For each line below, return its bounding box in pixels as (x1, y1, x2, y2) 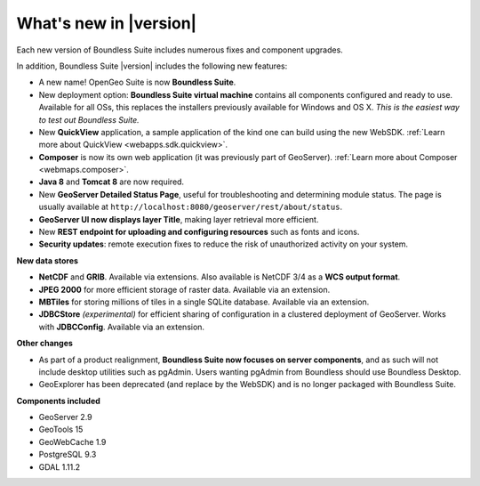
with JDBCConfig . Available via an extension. (38, 321, 204, 332)
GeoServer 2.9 (38, 412, 92, 423)
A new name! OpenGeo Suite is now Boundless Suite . (38, 77, 236, 88)
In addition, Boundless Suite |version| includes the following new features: (16, 61, 288, 71)
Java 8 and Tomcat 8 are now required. (38, 176, 185, 187)
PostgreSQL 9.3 (38, 450, 97, 460)
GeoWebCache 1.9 (38, 436, 107, 447)
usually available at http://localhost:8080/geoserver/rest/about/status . (38, 201, 342, 213)
